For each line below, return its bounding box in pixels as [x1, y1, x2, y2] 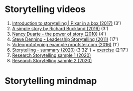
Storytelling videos [5, 4, 86, 15]
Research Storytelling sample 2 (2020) [12, 57, 92, 63]
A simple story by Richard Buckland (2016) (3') [12, 25, 109, 31]
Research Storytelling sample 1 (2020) [12, 52, 91, 58]
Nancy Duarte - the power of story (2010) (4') [12, 31, 106, 37]
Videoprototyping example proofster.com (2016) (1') [12, 41, 119, 47]
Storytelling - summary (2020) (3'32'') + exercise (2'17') [12, 47, 128, 53]
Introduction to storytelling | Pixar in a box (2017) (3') [12, 20, 121, 26]
